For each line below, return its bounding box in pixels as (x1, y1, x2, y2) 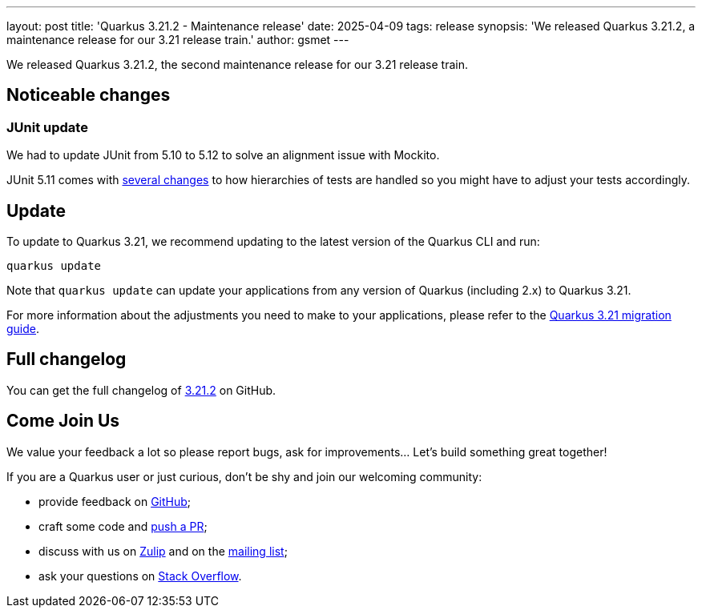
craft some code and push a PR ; (38, 519, 208, 533)
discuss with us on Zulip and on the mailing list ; (38, 544, 288, 558)
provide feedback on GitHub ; (38, 494, 192, 508)
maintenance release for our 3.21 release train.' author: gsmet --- (6, 33, 349, 46)
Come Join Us (6, 411, 120, 431)
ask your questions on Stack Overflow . (38, 568, 242, 583)
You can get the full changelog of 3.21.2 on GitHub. (6, 383, 276, 397)
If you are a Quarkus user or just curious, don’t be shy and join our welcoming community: (6, 469, 482, 484)
